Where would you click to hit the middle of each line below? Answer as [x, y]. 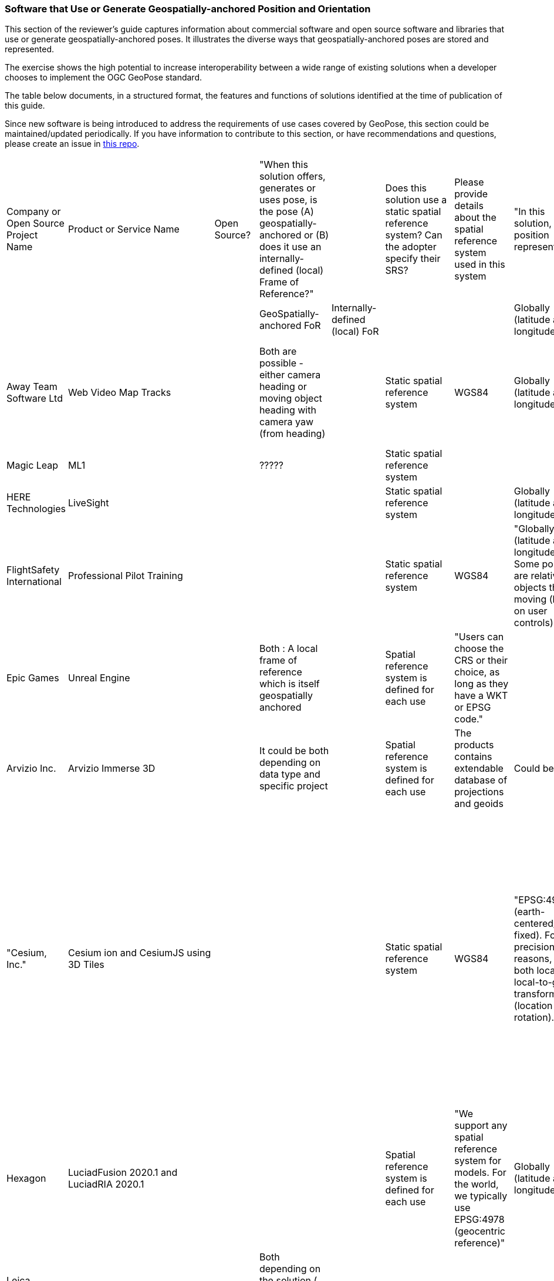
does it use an [290, 247]
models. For [480, 1173]
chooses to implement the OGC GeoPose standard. [103, 78]
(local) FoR [355, 332]
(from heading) [292, 434]
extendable [479, 769]
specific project [293, 786]
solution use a [416, 200]
